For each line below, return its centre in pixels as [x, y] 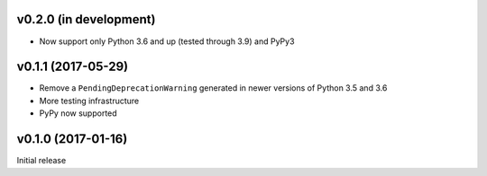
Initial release [41, 161]
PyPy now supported [78, 113]
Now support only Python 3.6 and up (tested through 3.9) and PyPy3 [167, 41]
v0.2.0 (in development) [86, 19]
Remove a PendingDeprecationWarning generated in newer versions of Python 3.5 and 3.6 [213, 88]
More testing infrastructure [89, 101]
